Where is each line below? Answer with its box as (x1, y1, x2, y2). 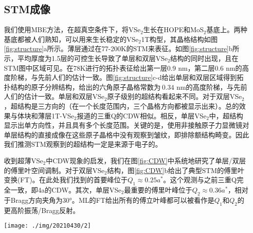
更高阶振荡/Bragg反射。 (4, 205, 80, 215)
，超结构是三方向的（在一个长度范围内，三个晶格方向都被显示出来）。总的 (4, 100, 239, 111)
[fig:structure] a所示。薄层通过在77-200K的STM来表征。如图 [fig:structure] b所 (4, 43, 239, 54)
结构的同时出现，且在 (170, 53, 239, 63)
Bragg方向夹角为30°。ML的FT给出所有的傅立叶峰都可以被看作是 (10, 194, 215, 205)
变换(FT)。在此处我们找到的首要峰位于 (4, 175, 128, 185)
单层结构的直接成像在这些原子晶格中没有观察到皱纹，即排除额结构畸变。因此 (4, 129, 249, 139)
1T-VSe (51, 110, 74, 120)
